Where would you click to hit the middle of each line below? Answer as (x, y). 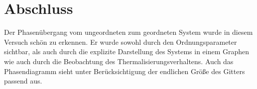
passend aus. (23, 81)
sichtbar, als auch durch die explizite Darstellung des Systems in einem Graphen (127, 51)
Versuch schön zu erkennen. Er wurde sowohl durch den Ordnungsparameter (121, 42)
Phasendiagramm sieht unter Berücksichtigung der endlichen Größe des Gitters (125, 71)
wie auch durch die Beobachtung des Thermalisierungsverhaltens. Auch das (119, 61)
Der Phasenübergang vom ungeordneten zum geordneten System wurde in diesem (128, 32)
